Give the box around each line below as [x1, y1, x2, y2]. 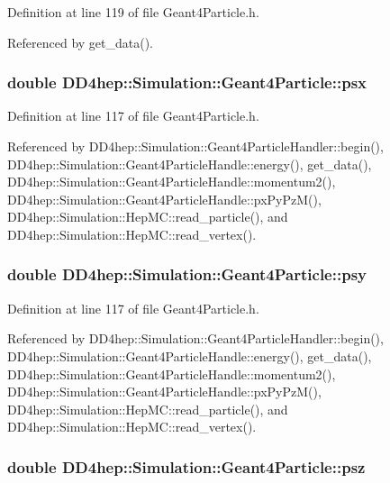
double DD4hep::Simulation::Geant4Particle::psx [7, 71, 367, 94]
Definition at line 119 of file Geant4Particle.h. [7, 3, 259, 21]
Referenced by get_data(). [7, 32, 154, 51]
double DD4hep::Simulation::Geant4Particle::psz [7, 455, 366, 478]
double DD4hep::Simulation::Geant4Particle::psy [7, 263, 367, 286]
